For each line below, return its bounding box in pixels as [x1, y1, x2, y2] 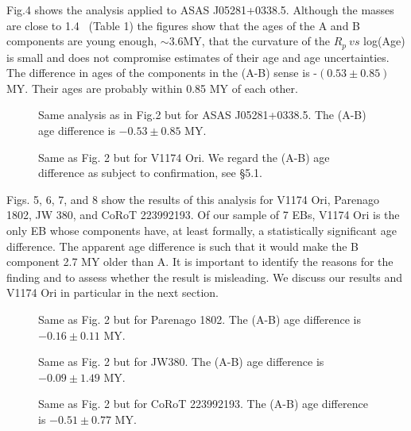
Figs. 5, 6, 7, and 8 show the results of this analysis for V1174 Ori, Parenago [6, 190, 379, 207]
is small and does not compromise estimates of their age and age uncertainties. [6, 48, 390, 65]
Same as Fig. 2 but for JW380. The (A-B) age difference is [38, 353, 324, 370]
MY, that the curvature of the [183, 33, 330, 49]
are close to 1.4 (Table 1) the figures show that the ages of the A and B [6, 17, 361, 33]
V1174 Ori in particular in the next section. [6, 284, 219, 301]
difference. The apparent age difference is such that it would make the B [6, 237, 359, 254]
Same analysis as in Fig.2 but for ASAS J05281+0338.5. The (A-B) [38, 106, 366, 123]
